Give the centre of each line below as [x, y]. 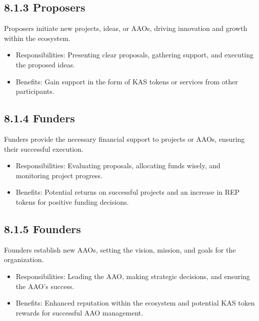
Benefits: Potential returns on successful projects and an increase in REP [128, 192]
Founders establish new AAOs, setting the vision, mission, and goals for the [120, 249]
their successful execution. [44, 149]
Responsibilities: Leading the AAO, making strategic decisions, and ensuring [133, 276]
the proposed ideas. [45, 64]
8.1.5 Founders [42, 228]
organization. [24, 259]
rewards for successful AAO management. [79, 312]
